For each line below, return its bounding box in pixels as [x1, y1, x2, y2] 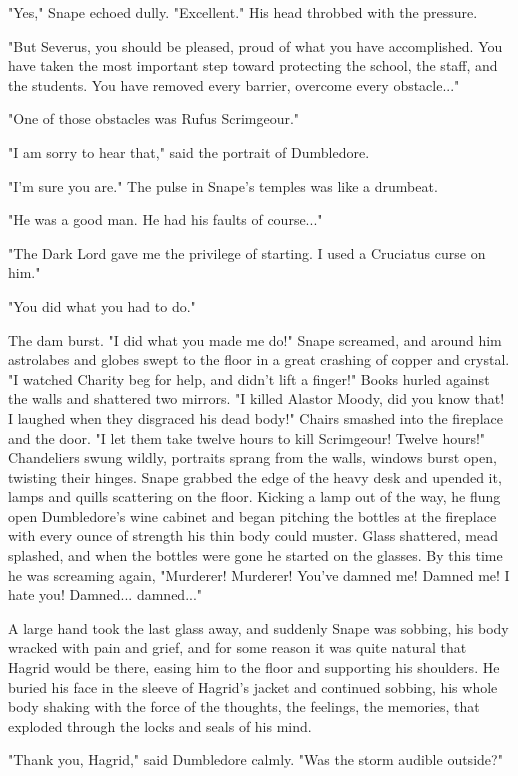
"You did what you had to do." [8, 295, 196, 316]
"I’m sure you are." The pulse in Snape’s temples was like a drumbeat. [8, 175, 438, 196]
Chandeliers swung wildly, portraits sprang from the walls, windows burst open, [8, 447, 497, 468]
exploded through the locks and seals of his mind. [8, 715, 312, 736]
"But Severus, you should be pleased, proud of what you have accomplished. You [8, 35, 503, 56]
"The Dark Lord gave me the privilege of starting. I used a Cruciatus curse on [8, 242, 486, 263]
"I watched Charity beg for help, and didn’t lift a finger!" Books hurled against [8, 368, 490, 389]
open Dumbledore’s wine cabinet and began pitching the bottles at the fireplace [8, 505, 497, 526]
